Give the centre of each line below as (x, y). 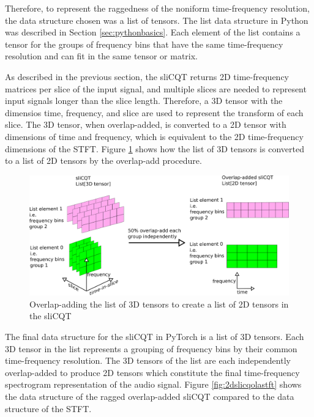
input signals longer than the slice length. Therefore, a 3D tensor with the (144, 101)
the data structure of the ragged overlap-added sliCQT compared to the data (150, 396)
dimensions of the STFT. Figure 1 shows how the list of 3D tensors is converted (155, 148)
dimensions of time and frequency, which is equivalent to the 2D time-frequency (154, 136)
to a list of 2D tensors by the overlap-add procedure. (103, 161)
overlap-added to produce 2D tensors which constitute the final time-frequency (152, 372)
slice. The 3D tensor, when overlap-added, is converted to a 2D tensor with (146, 124)
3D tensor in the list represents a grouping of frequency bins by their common (151, 348)
